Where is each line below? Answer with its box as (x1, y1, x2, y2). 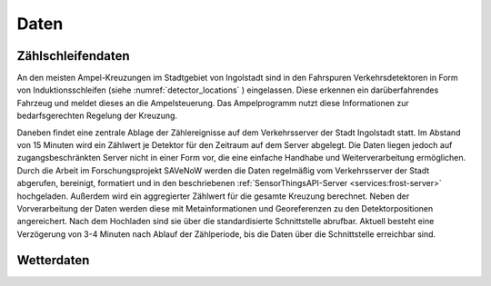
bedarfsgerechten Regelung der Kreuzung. (16, 110, 177, 122)
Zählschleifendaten (16, 48, 130, 64)
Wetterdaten (16, 252, 90, 268)
